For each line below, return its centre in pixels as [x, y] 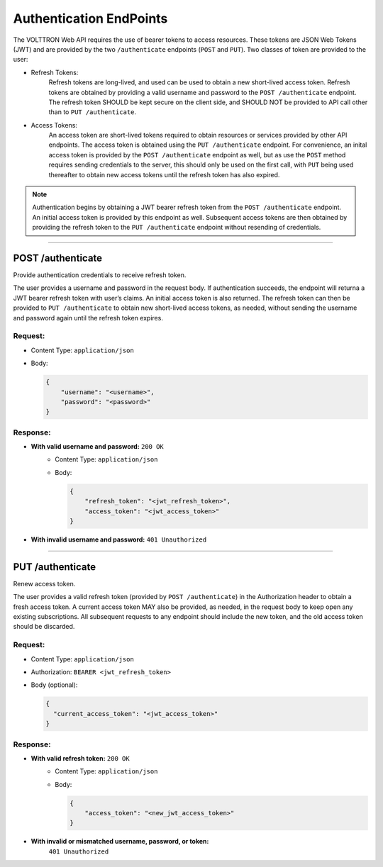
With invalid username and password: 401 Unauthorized [119, 539]
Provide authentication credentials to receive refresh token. [100, 275]
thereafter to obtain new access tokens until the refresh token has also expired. [164, 174]
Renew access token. [44, 583]
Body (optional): [54, 685]
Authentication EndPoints [90, 18]
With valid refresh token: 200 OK [81, 758]
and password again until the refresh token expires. [88, 318]
